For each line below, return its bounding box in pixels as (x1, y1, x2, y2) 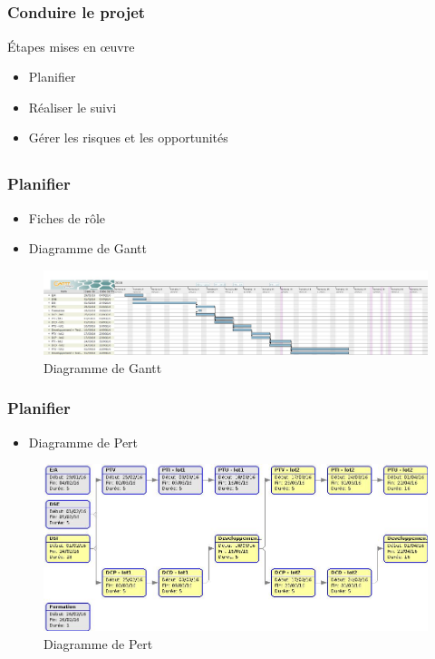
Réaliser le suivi (28, 97, 117, 116)
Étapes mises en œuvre (7, 36, 135, 55)
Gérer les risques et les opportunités (28, 128, 228, 147)
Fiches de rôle (28, 208, 106, 227)
